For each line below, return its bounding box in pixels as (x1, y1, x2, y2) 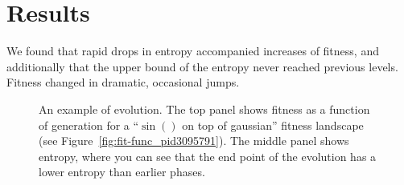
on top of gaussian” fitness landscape (182, 116, 364, 133)
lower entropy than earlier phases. (39, 163, 205, 180)
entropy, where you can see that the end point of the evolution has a (39, 147, 377, 164)
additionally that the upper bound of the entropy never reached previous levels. (6, 58, 398, 74)
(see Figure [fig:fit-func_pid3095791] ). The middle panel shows (39, 132, 349, 149)
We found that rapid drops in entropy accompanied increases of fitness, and (6, 42, 379, 59)
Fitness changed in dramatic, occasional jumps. (6, 74, 240, 90)
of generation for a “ (39, 116, 139, 133)
